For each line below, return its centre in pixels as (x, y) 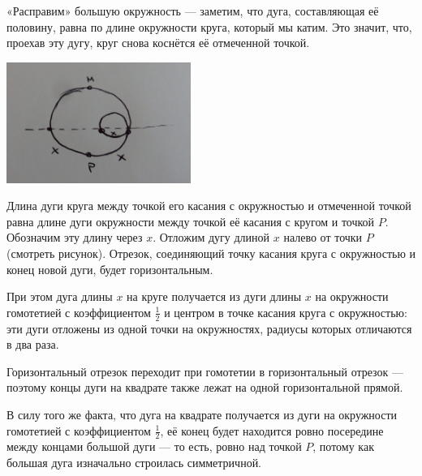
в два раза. (33, 344)
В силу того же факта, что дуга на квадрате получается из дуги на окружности (202, 414)
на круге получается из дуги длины (214, 296)
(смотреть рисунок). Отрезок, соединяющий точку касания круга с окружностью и (211, 253)
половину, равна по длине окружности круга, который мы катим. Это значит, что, (209, 26)
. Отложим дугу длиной (211, 237)
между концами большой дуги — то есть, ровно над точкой (154, 446)
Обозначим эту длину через (75, 237)
